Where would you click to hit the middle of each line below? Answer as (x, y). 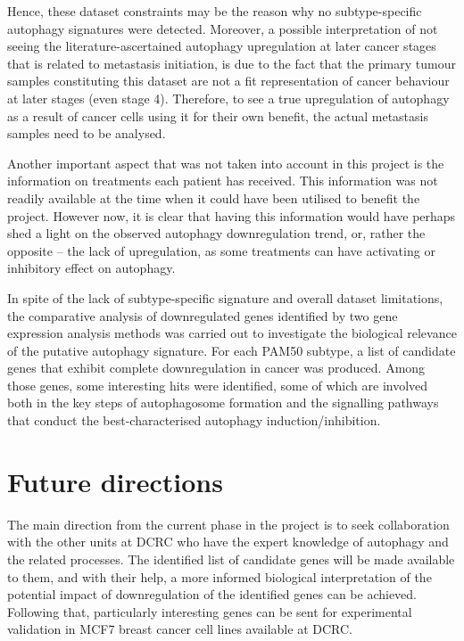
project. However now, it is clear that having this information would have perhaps (232, 215)
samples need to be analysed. (87, 133)
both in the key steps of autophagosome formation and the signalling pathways (223, 403)
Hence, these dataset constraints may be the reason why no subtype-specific (215, 11)
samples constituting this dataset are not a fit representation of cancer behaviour (228, 81)
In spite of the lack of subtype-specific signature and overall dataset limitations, (225, 297)
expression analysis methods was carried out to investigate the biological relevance (232, 333)
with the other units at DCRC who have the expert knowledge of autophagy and (228, 542)
